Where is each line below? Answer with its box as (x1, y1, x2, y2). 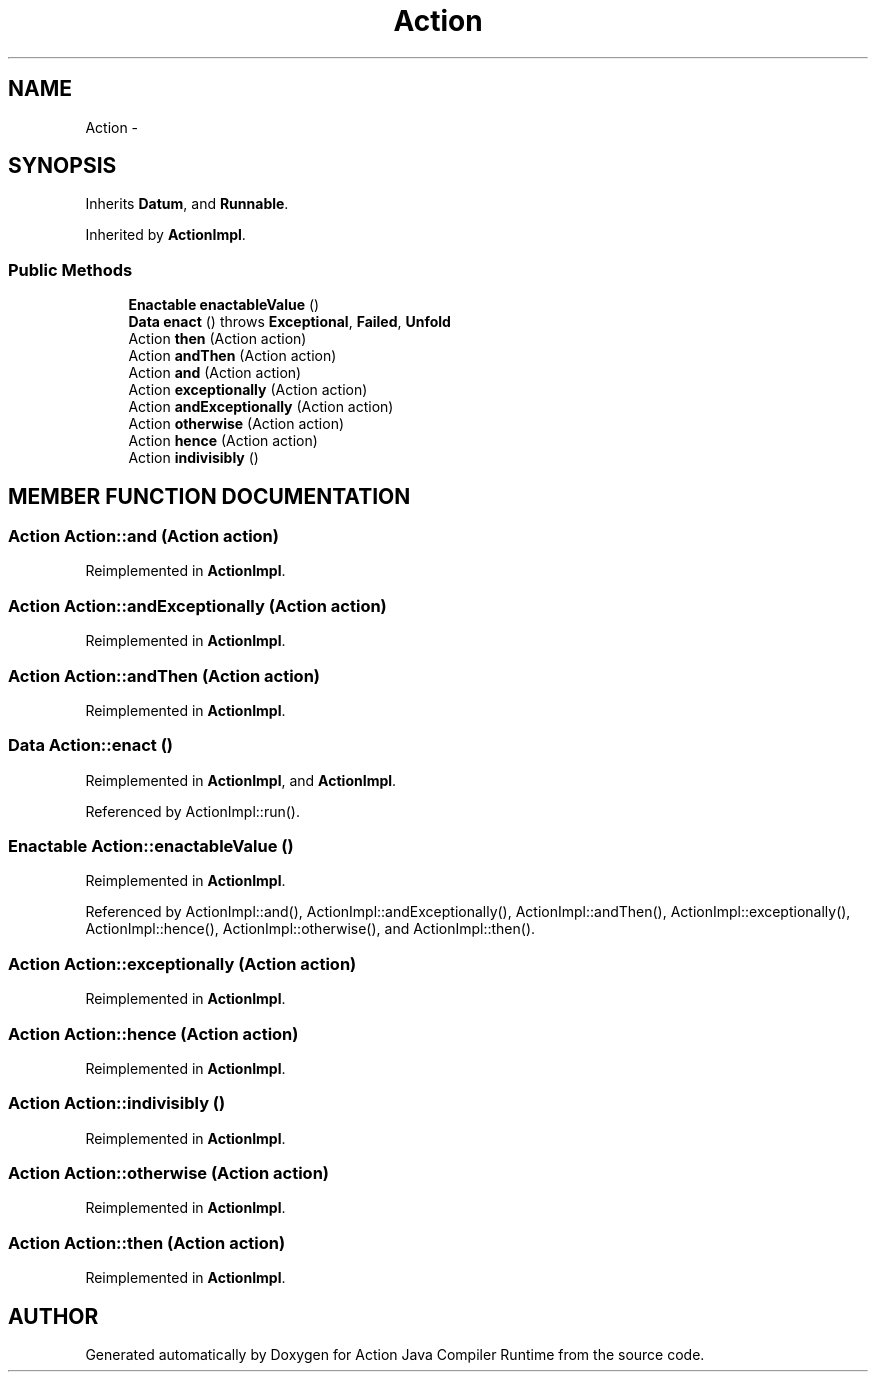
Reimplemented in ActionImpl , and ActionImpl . (85, 771, 397, 789)
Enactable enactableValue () (128, 296, 320, 314)
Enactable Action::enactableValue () (8, 836, 294, 857)
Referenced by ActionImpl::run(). (85, 802, 300, 820)
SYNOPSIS (8, 153, 117, 179)
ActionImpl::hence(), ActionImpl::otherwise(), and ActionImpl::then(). (85, 920, 536, 938)
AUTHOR (8, 1303, 99, 1329)
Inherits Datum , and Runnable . (85, 195, 289, 213)
